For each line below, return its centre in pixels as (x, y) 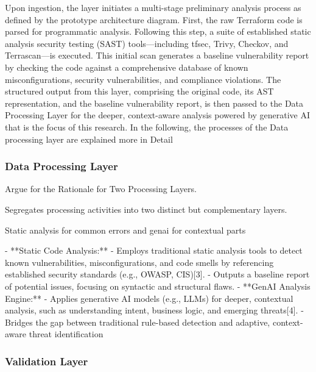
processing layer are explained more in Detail (89, 139)
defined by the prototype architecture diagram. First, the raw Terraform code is (154, 19)
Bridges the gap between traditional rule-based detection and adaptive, (138, 322)
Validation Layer (47, 361)
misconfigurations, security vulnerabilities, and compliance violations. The (143, 79)
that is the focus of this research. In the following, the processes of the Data (147, 127)
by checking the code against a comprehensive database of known (127, 67)
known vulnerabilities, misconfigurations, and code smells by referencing (139, 262)
